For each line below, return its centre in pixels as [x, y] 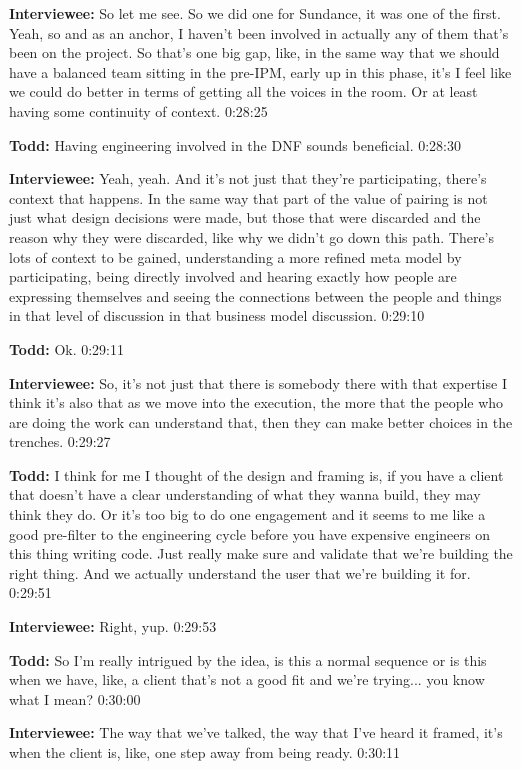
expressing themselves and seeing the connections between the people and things [255, 295]
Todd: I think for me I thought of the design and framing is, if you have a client [256, 474]
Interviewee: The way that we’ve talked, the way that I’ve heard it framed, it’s [256, 732]
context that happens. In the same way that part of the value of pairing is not [248, 197]
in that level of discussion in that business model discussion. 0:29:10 [217, 315]
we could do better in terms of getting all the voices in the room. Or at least [243, 91]
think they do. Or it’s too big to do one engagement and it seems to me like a [247, 514]
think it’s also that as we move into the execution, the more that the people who [256, 402]
